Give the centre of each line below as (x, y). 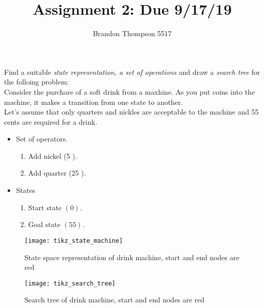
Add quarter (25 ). (57, 173)
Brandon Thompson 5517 (132, 33)
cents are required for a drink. (51, 121)
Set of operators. (42, 139)
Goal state (44, 224)
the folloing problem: (37, 82)
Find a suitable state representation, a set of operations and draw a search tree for (132, 72)
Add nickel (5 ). (53, 156)
